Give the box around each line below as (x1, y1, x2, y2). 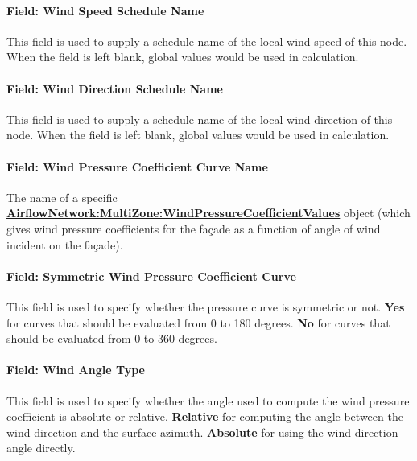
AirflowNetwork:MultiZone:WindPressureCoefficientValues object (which (6, 204, 411, 221)
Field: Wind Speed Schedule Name (6, 2, 204, 19)
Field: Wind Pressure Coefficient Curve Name (6, 158, 268, 175)
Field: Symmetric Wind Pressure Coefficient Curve (6, 267, 296, 284)
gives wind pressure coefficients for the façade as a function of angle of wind (6, 220, 381, 237)
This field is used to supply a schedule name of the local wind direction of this (6, 110, 393, 127)
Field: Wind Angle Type (6, 361, 145, 378)
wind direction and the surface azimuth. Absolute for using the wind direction (6, 423, 398, 440)
